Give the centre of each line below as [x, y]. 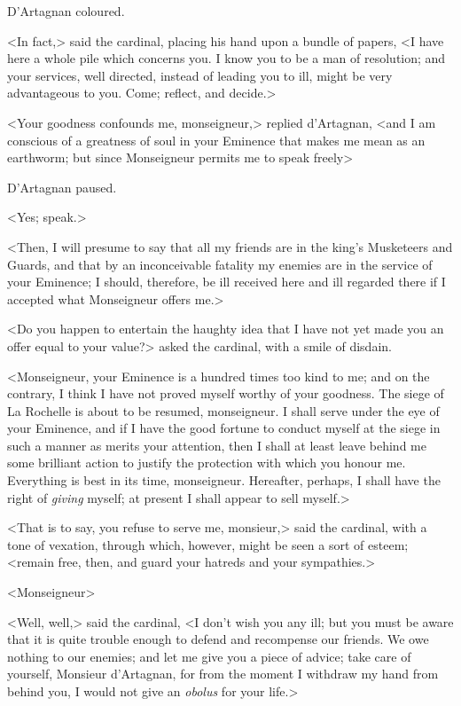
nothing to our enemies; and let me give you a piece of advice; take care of [209, 656]
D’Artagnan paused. [62, 187]
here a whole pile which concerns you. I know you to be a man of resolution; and [227, 58]
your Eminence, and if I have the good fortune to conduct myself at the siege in [224, 428]
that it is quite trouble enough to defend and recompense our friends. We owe [218, 639]
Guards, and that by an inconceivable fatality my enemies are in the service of [220, 264]
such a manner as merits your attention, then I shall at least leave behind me [217, 445]
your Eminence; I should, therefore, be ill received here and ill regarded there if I [227, 282]
